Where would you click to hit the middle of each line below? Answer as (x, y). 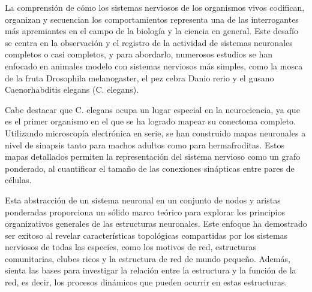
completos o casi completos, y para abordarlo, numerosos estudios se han (139, 54)
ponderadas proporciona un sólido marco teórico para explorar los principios (145, 212)
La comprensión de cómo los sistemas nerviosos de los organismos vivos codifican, (155, 7)
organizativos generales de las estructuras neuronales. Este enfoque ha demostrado (156, 223)
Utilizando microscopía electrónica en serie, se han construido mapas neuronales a (155, 133)
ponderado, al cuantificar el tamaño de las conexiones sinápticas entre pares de (150, 168)
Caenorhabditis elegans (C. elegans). (72, 89)
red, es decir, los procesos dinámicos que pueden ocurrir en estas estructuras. (146, 282)
